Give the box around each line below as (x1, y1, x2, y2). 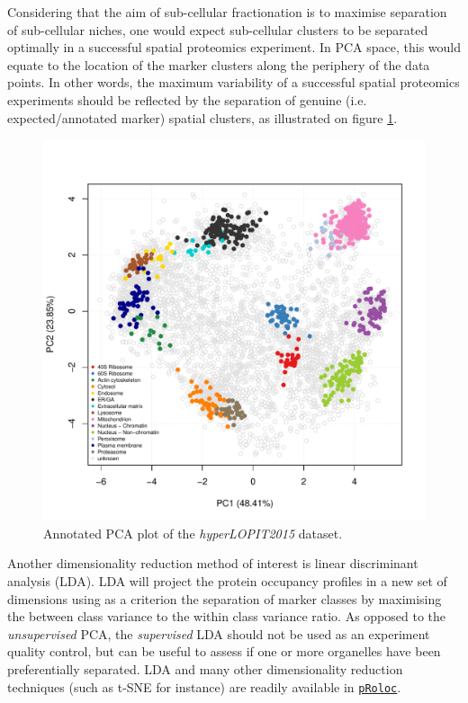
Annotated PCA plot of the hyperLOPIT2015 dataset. (43, 523, 343, 542)
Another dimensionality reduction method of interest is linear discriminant (7, 554, 418, 573)
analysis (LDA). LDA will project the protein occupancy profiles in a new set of (7, 571, 447, 590)
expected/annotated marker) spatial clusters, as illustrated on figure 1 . (7, 108, 398, 127)
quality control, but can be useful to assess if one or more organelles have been (7, 642, 441, 661)
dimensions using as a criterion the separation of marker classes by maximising (7, 589, 442, 608)
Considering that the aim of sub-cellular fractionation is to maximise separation (7, 3, 447, 21)
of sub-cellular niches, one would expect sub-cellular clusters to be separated (7, 20, 428, 39)
